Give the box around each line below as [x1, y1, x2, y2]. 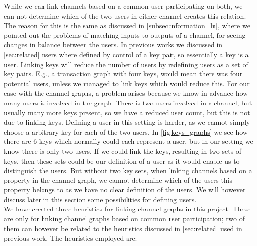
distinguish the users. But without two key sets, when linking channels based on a [4, 165, 252, 176]
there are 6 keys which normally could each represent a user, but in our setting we [4, 136, 253, 146]
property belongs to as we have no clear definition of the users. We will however [4, 184, 246, 195]
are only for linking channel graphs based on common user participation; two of [4, 213, 245, 224]
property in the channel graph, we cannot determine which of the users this [4, 175, 233, 185]
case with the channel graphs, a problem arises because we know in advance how [4, 88, 248, 98]
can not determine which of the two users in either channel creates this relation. [4, 10, 246, 21]
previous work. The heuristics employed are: [4, 233, 137, 243]
